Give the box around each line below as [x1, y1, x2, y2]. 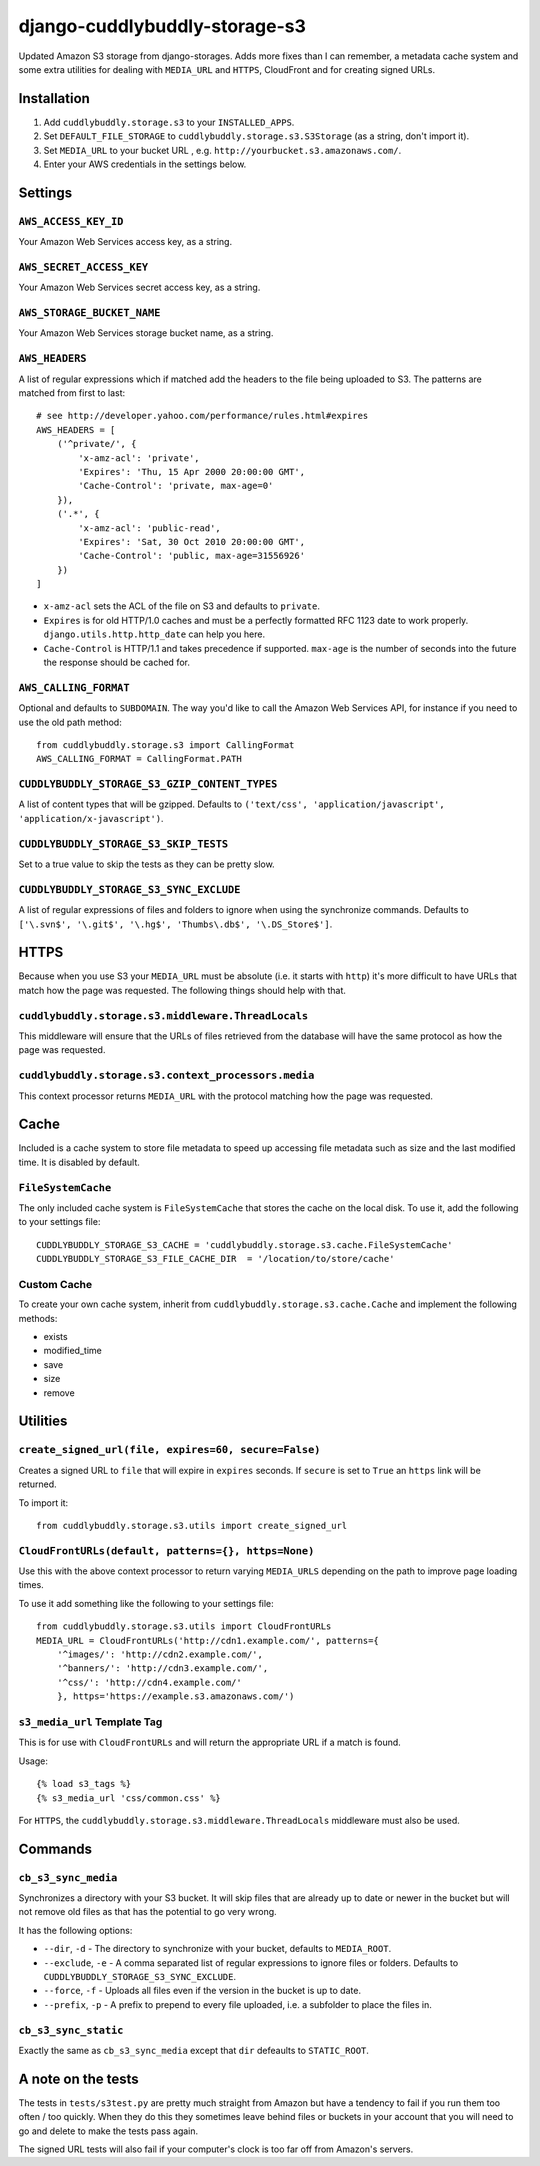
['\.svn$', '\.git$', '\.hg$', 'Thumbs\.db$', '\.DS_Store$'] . [18, 918, 333, 930]
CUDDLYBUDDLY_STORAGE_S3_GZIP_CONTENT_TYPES [18, 778, 278, 791]
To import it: [18, 1496, 69, 1509]
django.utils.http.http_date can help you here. [43, 628, 265, 640]
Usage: [18, 1755, 49, 1767]
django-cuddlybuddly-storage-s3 [18, 15, 307, 37]
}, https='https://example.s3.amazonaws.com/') [56, 1691, 295, 1702]
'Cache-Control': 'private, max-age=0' [78, 480, 274, 492]
